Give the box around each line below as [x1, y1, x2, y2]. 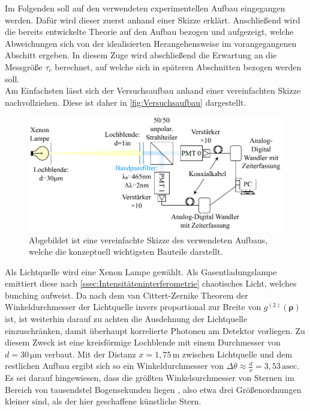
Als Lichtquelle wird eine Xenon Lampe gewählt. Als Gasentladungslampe [5, 265, 277, 278]
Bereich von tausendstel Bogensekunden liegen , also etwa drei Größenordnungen [5, 383, 302, 395]
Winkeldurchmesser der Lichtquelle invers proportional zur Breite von [5, 300, 261, 313]
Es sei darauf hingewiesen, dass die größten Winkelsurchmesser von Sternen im [5, 371, 294, 384]
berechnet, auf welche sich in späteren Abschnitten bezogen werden [55, 60, 302, 73]
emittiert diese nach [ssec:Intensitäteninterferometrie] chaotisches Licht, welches [5, 277, 297, 290]
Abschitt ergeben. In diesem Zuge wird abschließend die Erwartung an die [5, 49, 277, 61]
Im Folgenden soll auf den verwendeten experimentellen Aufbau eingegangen [5, 2, 285, 14]
